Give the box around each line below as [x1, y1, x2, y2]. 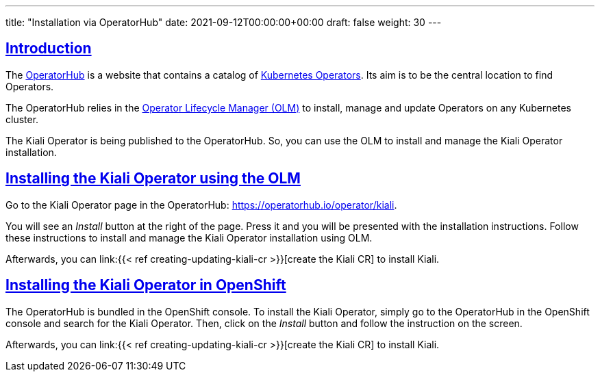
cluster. [5, 113, 39, 125]
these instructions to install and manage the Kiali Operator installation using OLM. [5, 231, 373, 244]
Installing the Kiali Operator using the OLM [5, 170, 301, 187]
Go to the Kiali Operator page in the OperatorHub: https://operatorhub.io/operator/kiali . [5, 198, 397, 211]
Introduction [5, 40, 92, 57]
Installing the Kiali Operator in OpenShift [5, 276, 286, 294]
